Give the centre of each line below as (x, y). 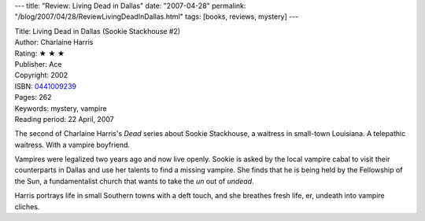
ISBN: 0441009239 (45, 86)
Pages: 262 (33, 98)
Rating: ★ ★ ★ (40, 53)
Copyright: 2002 (41, 76)
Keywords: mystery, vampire (61, 108)
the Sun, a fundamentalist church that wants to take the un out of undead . (135, 181)
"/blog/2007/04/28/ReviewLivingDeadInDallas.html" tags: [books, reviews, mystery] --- (157, 17)
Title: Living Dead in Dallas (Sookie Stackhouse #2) (98, 31)
